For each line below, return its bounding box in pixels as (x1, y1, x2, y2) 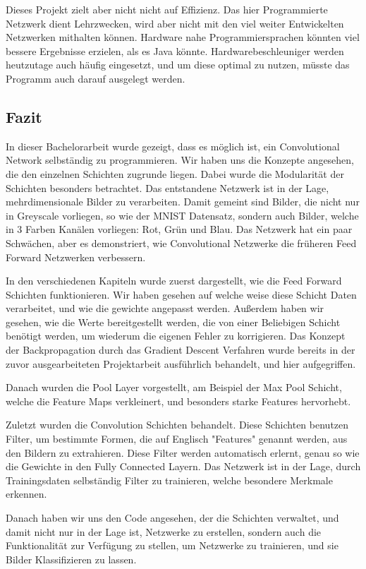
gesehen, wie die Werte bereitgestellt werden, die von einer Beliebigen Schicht (6, 314, 341, 329)
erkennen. (6, 486, 47, 501)
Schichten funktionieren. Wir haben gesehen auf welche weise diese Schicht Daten (6, 287, 357, 301)
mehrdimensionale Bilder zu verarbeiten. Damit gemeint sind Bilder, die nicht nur (6, 194, 360, 209)
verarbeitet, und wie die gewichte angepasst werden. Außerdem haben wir (6, 301, 324, 316)
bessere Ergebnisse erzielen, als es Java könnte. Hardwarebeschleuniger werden (6, 43, 344, 58)
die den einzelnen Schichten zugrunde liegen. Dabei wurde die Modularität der (6, 166, 344, 181)
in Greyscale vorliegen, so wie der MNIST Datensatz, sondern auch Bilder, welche (6, 208, 359, 222)
